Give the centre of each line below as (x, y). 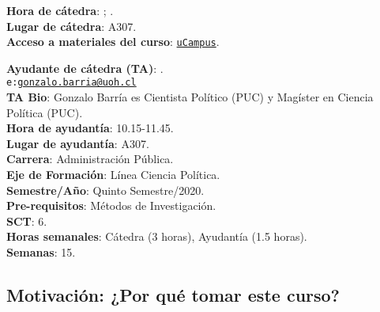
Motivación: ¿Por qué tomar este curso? (173, 295)
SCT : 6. (27, 221)
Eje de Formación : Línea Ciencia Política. (113, 175)
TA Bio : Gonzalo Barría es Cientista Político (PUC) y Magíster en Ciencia (190, 97)
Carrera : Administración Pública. (90, 159)
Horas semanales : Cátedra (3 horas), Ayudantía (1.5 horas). (157, 236)
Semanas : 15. (41, 252)
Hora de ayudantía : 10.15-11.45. (90, 128)
